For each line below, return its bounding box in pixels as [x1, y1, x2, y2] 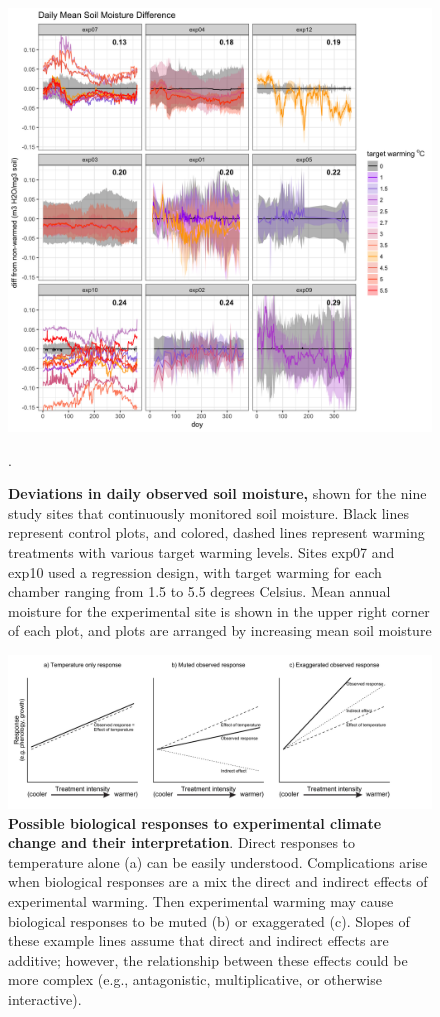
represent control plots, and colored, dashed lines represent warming [8, 522, 425, 543]
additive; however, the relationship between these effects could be [8, 949, 408, 970]
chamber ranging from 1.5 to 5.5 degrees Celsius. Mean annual [8, 581, 391, 602]
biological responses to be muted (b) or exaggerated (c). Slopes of [8, 910, 410, 931]
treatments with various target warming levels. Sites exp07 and [8, 541, 395, 562]
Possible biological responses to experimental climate [8, 812, 382, 833]
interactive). [8, 988, 82, 1009]
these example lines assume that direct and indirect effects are [8, 930, 389, 951]
